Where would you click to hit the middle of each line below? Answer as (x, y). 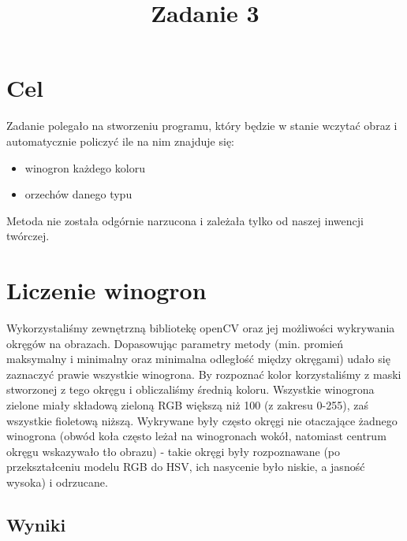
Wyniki (36, 524)
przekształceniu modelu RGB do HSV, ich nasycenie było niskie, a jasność (186, 467)
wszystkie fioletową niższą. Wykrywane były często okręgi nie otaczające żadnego (202, 420)
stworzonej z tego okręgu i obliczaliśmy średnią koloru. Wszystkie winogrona (190, 389)
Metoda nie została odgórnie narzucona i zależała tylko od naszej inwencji (185, 220)
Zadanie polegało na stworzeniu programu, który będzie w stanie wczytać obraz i (202, 126)
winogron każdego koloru (85, 167)
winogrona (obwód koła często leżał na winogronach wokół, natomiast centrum (196, 436)
